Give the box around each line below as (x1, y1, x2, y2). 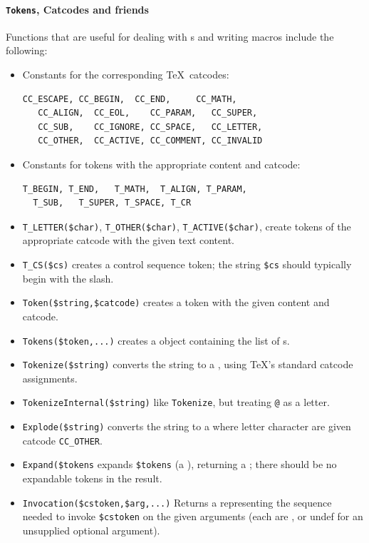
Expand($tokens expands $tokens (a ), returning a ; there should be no (22, 457, 337, 472)
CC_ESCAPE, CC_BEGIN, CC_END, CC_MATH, (22, 93, 237, 104)
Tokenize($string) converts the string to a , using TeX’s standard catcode (22, 357, 353, 372)
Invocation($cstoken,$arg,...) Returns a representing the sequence (22, 494, 332, 509)
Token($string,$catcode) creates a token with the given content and (22, 295, 330, 310)
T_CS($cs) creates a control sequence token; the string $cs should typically (22, 257, 352, 272)
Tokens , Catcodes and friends (6, 1, 149, 16)
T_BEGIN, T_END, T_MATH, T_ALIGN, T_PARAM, (22, 183, 247, 194)
